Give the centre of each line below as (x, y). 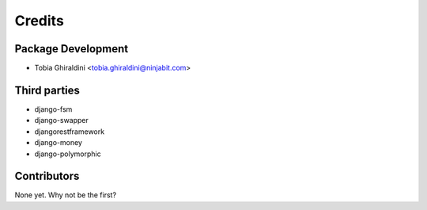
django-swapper (61, 120)
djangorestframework (70, 132)
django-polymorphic (68, 154)
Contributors (47, 176)
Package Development (72, 49)
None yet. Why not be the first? (66, 195)
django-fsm (53, 109)
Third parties (47, 90)
